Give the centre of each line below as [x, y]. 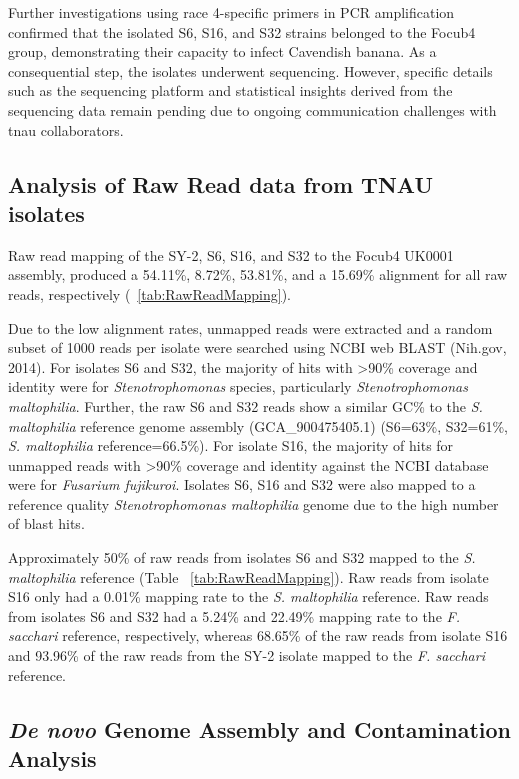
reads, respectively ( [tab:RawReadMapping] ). [149, 293]
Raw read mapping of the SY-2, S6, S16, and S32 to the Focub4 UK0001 [231, 254]
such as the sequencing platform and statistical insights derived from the [230, 90]
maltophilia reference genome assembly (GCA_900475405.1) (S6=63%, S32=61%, [258, 425]
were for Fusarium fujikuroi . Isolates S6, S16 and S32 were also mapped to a [242, 484]
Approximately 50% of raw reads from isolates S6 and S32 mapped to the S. [242, 557]
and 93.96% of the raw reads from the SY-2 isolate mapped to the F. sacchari [246, 655]
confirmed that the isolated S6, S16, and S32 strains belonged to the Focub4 [242, 31]
